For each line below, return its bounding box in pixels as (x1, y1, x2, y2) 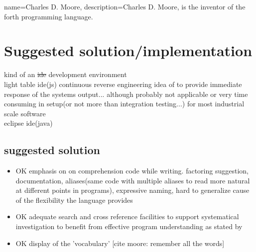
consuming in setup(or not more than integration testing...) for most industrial (4, 98, 245, 109)
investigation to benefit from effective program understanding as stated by (15, 221, 243, 232)
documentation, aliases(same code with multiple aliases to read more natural (15, 175, 250, 185)
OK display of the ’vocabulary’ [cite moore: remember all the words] (15, 238, 225, 248)
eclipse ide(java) (4, 118, 53, 128)
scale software (4, 108, 46, 118)
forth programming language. (4, 11, 93, 21)
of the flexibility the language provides (15, 194, 133, 205)
